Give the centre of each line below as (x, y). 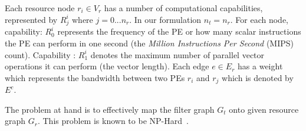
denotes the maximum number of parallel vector (177, 54)
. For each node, (259, 19)
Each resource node (40, 8)
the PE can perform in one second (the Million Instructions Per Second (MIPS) (149, 43)
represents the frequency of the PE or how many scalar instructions (179, 31)
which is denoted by (258, 77)
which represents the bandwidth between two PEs (95, 77)
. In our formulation (165, 19)
